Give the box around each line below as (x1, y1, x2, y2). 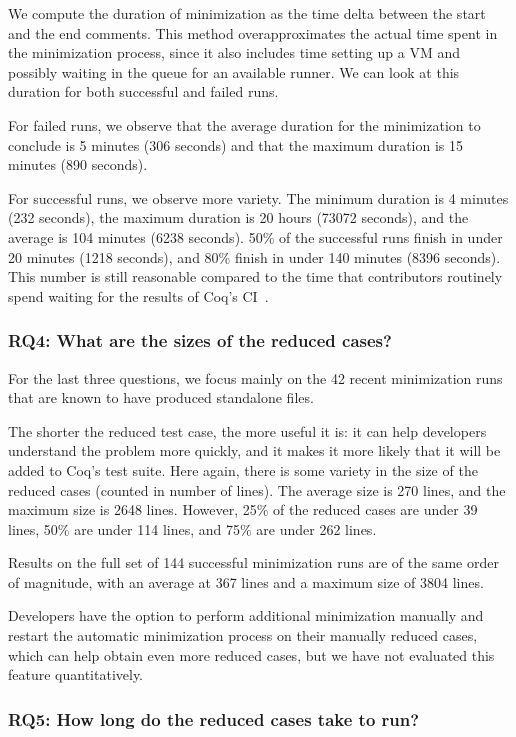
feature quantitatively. (8, 664, 144, 685)
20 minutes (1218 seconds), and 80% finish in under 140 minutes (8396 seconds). (8, 246, 501, 267)
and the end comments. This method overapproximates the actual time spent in (8, 22, 498, 43)
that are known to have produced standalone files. (8, 387, 314, 408)
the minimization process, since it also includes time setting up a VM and (8, 42, 460, 63)
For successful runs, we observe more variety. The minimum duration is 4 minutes (8, 187, 509, 208)
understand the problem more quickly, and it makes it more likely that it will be (8, 440, 501, 461)
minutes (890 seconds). (8, 154, 148, 175)
